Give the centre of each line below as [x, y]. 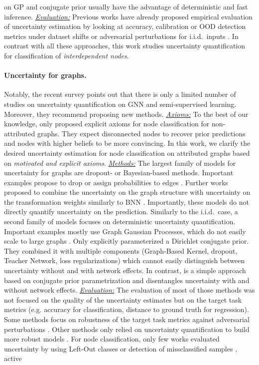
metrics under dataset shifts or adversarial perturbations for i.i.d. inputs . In [121, 36]
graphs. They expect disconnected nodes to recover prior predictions [141, 133]
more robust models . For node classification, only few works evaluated [112, 339]
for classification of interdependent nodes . [66, 55]
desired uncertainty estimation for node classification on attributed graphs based [127, 153]
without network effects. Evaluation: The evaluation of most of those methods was [129, 290]
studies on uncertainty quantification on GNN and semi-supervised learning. [120, 104]
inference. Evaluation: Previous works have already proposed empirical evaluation [128, 16]
